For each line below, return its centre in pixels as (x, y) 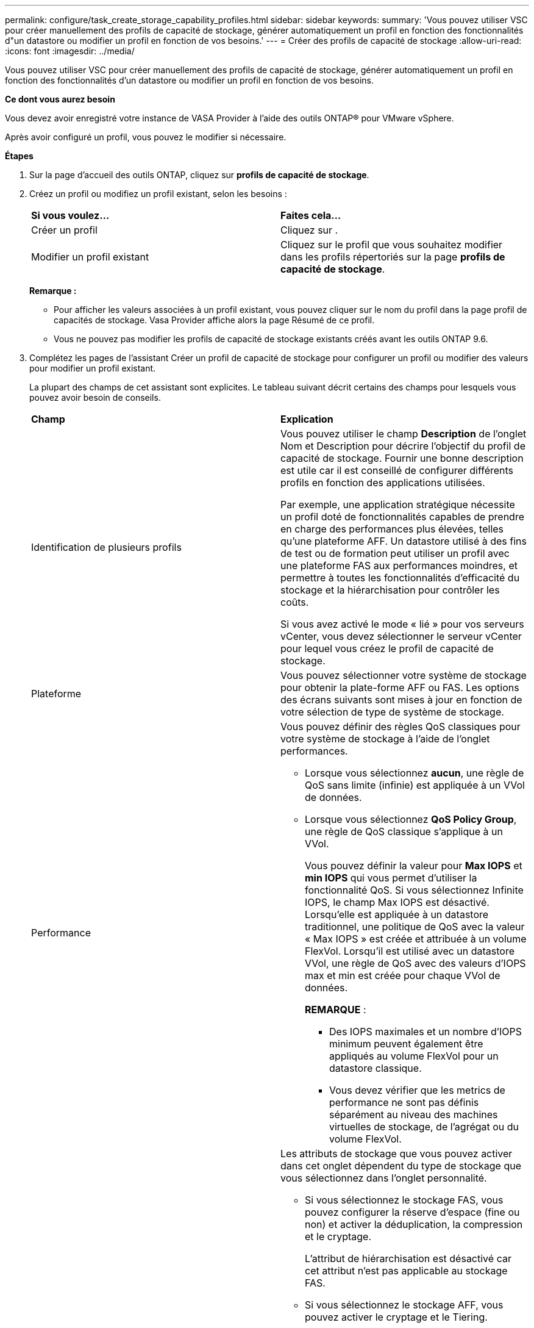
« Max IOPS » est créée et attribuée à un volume (416, 939)
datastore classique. (376, 1068)
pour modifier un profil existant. (93, 368)
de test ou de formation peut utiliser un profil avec (395, 553)
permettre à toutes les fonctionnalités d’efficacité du (400, 578)
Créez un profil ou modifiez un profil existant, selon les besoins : (158, 194)
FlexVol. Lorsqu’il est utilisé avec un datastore (410, 951)
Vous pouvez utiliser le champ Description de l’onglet (404, 434)
